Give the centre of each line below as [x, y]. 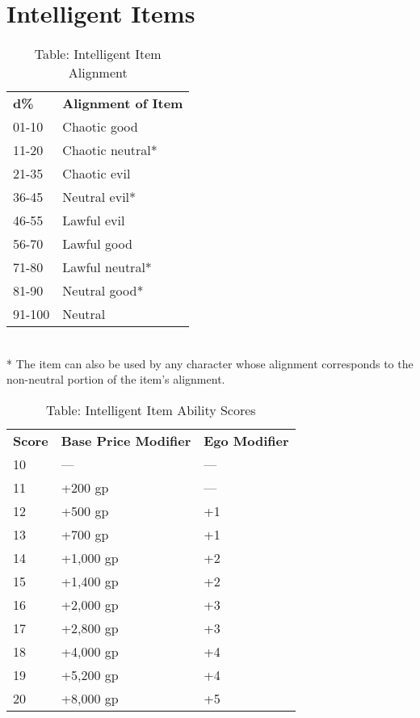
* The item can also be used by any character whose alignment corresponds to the [210, 363]
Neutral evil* [99, 197]
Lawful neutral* [107, 267]
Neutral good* [103, 291]
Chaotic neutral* [110, 150]
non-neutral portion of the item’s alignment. [116, 379]
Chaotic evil [97, 174]
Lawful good [97, 244]
